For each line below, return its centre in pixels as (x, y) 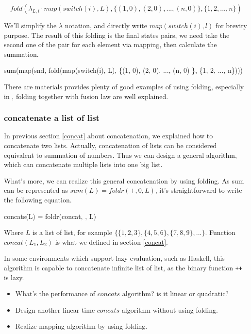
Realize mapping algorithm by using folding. (81, 326)
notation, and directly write (106, 25)
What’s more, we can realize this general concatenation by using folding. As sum (124, 180)
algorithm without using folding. (170, 309)
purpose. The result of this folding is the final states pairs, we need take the (117, 35)
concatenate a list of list (52, 118)
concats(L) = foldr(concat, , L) (50, 216)
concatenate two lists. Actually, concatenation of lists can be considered (110, 145)
